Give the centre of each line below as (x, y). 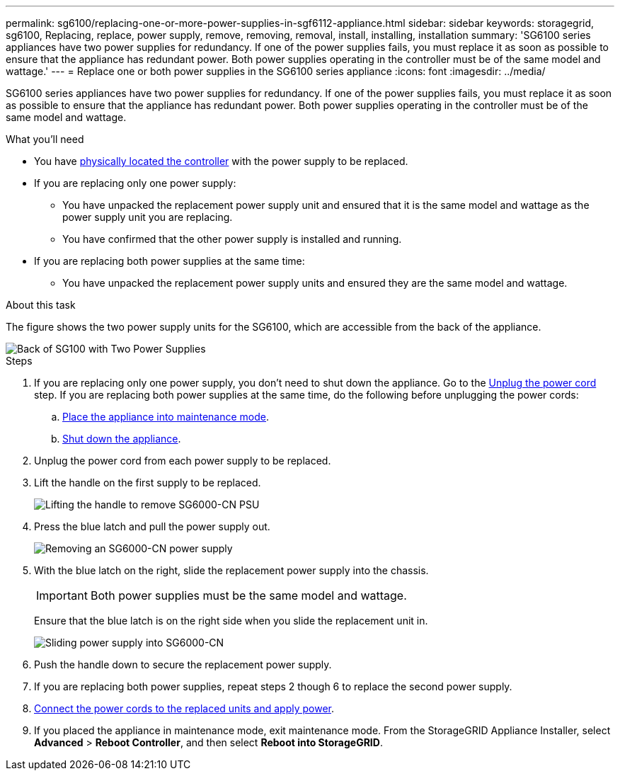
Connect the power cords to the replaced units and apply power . (184, 708)
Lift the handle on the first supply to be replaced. (148, 483)
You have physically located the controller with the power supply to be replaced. (221, 161)
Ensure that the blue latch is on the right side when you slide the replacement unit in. (231, 621)
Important (62, 595)
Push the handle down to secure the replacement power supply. (183, 664)
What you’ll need (45, 139)
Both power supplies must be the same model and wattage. (248, 595)
